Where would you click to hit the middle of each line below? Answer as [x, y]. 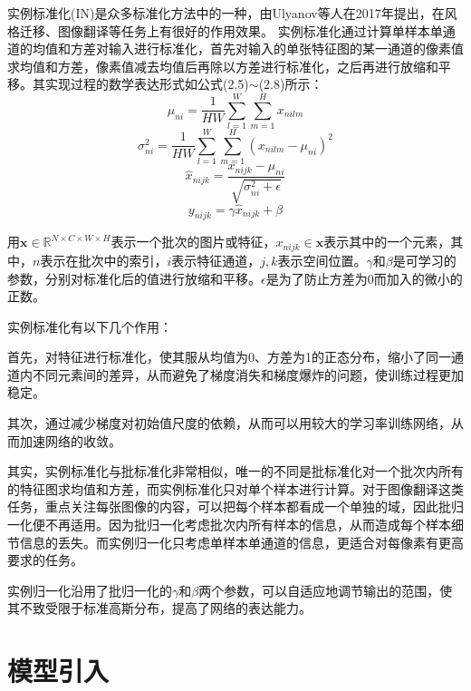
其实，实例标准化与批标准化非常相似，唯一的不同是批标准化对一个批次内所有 [235, 471]
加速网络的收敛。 [70, 440]
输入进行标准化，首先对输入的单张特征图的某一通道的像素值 [286, 49]
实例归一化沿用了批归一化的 [90, 590]
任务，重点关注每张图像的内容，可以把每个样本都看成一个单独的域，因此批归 [235, 506]
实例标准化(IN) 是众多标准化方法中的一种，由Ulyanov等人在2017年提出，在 [226, 13]
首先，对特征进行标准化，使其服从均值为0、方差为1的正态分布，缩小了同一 [229, 357]
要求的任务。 [45, 560]
